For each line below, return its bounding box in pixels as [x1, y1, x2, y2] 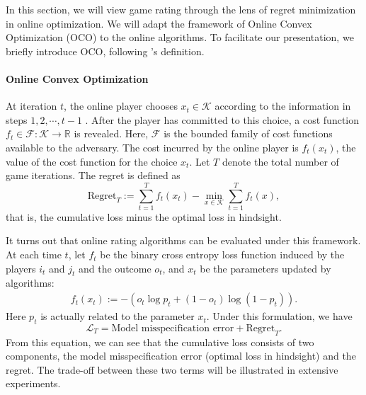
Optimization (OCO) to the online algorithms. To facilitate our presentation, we [6, 30, 354, 45]
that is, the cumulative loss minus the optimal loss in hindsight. [6, 209, 282, 224]
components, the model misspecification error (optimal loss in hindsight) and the [6, 348, 356, 363]
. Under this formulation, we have [206, 309, 353, 324]
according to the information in [215, 98, 351, 113]
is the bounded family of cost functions [164, 126, 333, 141]
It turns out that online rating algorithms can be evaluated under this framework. [6, 233, 361, 248]
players [6, 261, 36, 275]
